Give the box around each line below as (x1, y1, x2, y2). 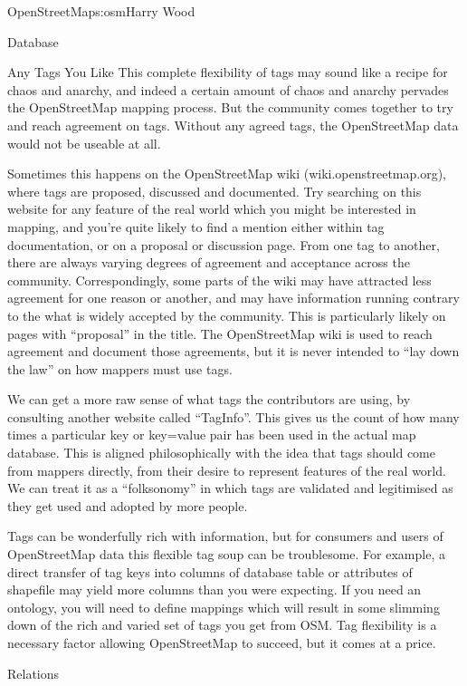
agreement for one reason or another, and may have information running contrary (7, 288, 460, 307)
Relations (7, 663, 60, 682)
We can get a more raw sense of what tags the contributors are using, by (7, 390, 411, 409)
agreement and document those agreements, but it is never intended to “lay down (7, 342, 460, 361)
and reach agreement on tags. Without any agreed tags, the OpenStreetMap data (7, 115, 459, 134)
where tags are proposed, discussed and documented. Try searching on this (7, 181, 422, 200)
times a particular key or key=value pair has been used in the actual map (7, 425, 416, 444)
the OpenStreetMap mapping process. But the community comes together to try (7, 98, 453, 117)
